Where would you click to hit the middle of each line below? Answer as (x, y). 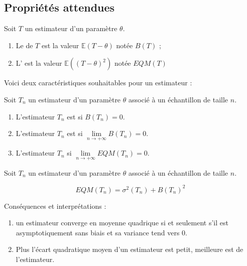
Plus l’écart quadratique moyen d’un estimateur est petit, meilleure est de (130, 249)
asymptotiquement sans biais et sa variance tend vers (98, 232)
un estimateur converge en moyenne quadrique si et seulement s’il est (122, 223)
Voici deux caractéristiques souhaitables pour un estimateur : (98, 83)
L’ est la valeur (39, 63)
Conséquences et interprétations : (55, 206)
